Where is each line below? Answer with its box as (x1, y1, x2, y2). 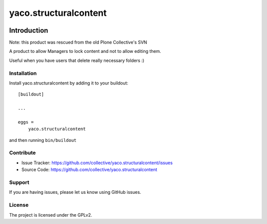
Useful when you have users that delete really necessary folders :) (9, 57, 144, 63)
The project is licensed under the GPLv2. (9, 212, 92, 218)
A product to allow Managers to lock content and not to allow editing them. (9, 48, 162, 54)
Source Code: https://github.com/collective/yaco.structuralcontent (21, 167, 158, 173)
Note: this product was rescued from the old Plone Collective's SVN (9, 40, 147, 45)
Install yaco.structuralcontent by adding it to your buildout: (9, 80, 129, 86)
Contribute (9, 149, 36, 156)
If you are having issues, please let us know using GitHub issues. (9, 189, 141, 195)
